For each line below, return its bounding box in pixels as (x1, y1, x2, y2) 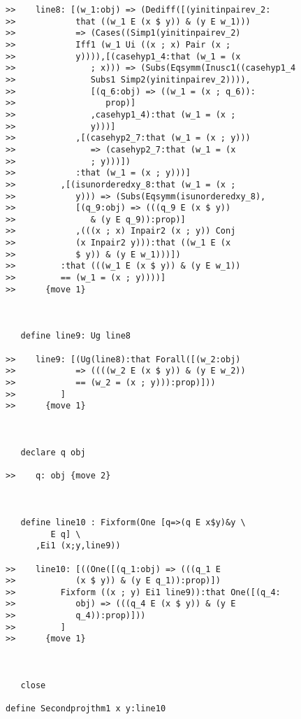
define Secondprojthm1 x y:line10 (6, 704, 166, 714)
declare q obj (20, 447, 86, 457)
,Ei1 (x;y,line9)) (35, 541, 121, 551)
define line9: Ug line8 (20, 331, 131, 341)
